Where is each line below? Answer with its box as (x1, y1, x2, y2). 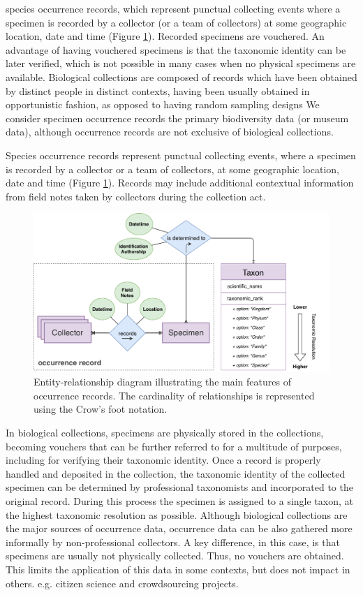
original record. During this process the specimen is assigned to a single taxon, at (6, 493, 353, 508)
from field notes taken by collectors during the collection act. (6, 189, 266, 203)
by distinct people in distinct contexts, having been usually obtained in (6, 83, 310, 98)
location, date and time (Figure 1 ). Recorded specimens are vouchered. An (6, 29, 325, 43)
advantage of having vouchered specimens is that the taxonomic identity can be (6, 42, 346, 57)
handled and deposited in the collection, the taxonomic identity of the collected (6, 466, 346, 480)
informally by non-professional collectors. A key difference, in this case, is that (6, 534, 340, 549)
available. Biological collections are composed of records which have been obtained (6, 69, 357, 84)
